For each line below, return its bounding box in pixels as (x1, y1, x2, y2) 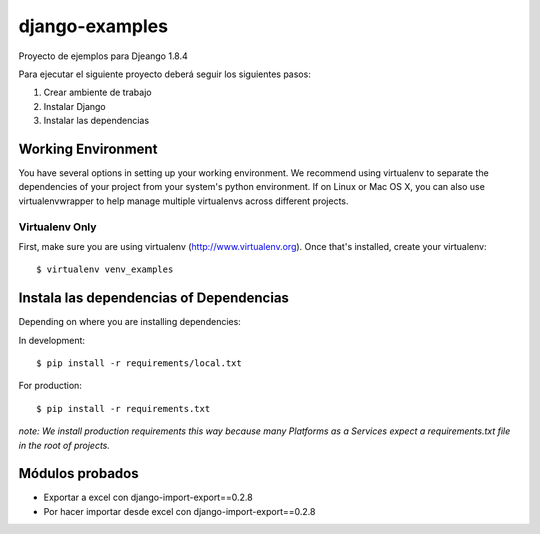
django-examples (18, 15, 169, 37)
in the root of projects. (18, 439, 110, 451)
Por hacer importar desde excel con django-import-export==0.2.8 (43, 505, 316, 517)
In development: (18, 334, 85, 346)
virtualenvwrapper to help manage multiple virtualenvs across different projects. (18, 195, 349, 207)
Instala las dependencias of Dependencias (18, 290, 290, 307)
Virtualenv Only (18, 220, 97, 234)
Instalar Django (43, 100, 106, 112)
